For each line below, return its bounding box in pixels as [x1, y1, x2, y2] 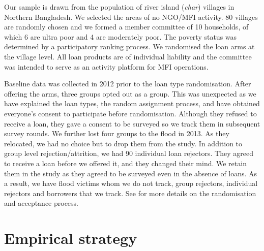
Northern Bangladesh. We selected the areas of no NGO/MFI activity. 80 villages [4, 11, 258, 22]
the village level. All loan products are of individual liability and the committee [4, 51, 252, 61]
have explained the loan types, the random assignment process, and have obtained [4, 98, 260, 109]
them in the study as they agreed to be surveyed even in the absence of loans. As [4, 168, 257, 178]
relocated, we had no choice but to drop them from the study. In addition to [4, 138, 243, 148]
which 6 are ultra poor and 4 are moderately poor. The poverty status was [4, 31, 237, 42]
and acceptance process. [4, 198, 79, 208]
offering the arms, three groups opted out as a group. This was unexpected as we [4, 88, 256, 99]
